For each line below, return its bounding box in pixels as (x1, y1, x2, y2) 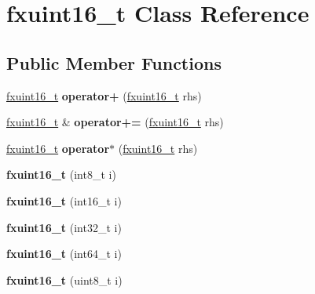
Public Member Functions (6, 50, 222, 74)
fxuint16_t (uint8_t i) (6, 271, 123, 288)
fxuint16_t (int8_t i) (6, 166, 116, 183)
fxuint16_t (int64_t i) (6, 245, 122, 262)
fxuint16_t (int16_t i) (6, 192, 122, 209)
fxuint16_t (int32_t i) (6, 219, 122, 235)
